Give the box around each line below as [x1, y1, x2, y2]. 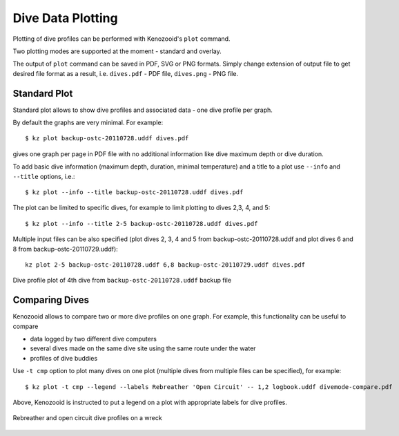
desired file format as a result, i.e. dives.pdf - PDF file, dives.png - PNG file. [12, 69, 238, 77]
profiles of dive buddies [30, 354, 98, 362]
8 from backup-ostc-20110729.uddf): [12, 245, 119, 253]
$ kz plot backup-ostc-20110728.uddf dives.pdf [25, 135, 189, 142]
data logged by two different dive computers [30, 335, 157, 343]
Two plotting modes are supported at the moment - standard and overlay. [12, 47, 222, 55]
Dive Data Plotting [12, 10, 118, 26]
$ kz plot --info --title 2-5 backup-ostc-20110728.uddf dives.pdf [25, 220, 258, 227]
